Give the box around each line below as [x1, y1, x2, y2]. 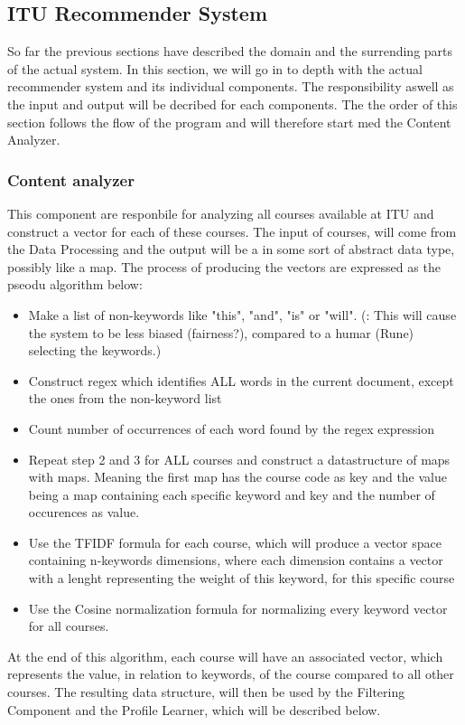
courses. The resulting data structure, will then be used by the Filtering [7, 683, 405, 701]
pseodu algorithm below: [7, 275, 143, 294]
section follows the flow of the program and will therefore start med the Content [7, 112, 451, 131]
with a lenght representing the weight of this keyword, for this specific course [28, 569, 455, 588]
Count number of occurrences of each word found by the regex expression [28, 419, 435, 438]
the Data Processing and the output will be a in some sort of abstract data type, [7, 240, 455, 259]
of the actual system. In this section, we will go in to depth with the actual [7, 59, 423, 78]
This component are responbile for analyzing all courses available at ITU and [7, 203, 434, 222]
